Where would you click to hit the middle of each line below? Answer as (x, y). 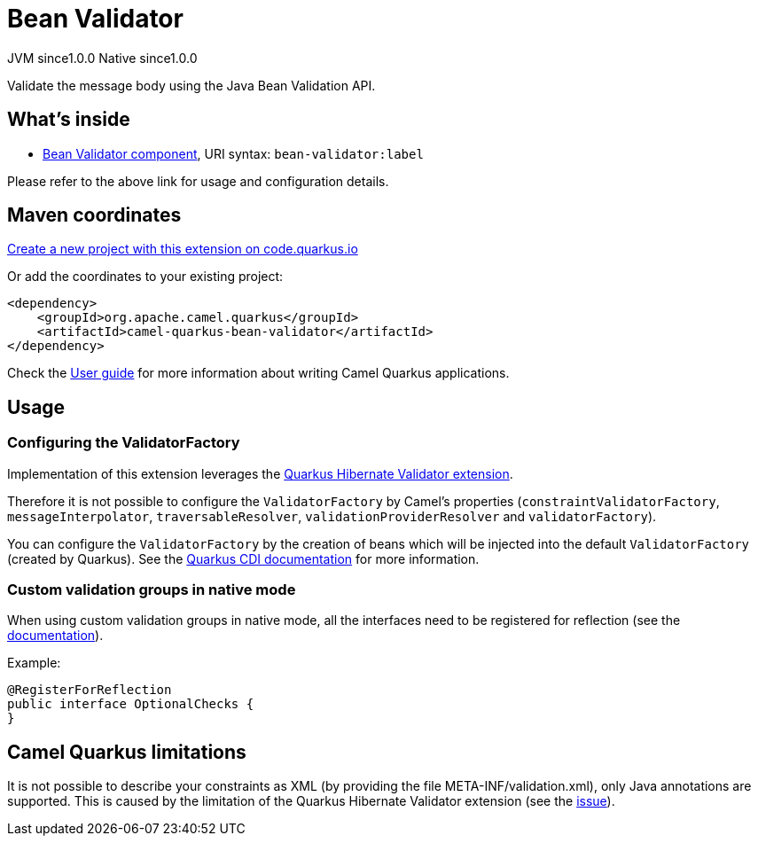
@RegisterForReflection (90, 690)
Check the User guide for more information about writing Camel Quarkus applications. (258, 373)
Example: (34, 663)
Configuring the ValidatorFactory (124, 443)
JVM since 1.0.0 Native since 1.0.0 (102, 58)
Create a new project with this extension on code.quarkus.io (183, 249)
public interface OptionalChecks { (131, 704)
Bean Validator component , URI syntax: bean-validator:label (233, 153)
